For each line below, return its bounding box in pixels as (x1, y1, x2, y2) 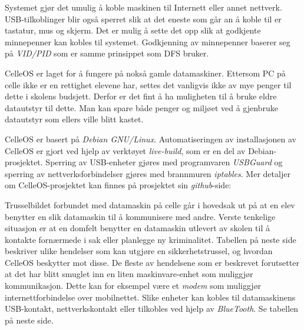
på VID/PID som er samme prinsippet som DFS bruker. (5, 47, 209, 59)
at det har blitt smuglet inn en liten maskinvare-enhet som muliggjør (5, 268, 253, 280)
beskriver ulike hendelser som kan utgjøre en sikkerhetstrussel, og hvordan (5, 245, 273, 257)
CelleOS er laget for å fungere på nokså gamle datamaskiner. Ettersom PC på (5, 66, 286, 79)
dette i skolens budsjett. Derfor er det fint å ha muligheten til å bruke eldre (5, 90, 277, 102)
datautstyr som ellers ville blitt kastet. (5, 113, 144, 125)
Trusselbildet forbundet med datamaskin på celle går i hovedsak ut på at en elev (5, 198, 295, 211)
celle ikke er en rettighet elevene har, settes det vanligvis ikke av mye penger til (5, 78, 292, 91)
